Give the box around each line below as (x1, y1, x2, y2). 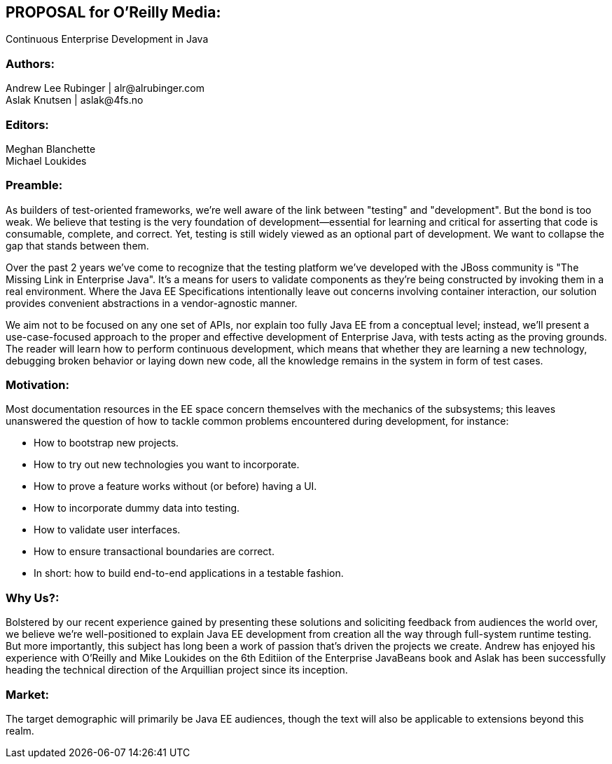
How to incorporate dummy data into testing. (34, 502, 240, 514)
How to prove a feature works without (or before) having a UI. (34, 480, 317, 493)
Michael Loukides (6, 154, 87, 167)
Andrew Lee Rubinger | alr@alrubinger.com (6, 82, 205, 95)
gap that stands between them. (6, 239, 149, 252)
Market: (6, 687, 49, 702)
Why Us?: (6, 590, 60, 605)
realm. (6, 724, 34, 737)
